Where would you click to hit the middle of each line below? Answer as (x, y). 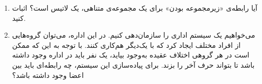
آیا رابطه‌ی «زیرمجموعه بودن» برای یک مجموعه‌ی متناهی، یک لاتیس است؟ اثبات (135, 8)
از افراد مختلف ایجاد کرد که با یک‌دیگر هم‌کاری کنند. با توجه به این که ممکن (126, 45)
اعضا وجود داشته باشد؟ (48, 75)
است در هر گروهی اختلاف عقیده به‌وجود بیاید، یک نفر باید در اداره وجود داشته (131, 55)
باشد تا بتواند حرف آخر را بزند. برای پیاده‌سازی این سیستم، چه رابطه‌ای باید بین (133, 64)
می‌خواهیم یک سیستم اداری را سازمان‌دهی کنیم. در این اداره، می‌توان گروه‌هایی (134, 35)
